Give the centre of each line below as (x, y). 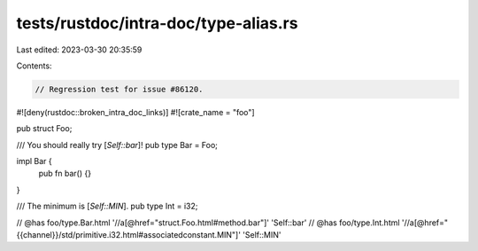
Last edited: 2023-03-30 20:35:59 (79, 50)
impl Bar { (34, 161)
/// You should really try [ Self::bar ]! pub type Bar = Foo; (117, 145)
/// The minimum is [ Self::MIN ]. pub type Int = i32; (107, 206)
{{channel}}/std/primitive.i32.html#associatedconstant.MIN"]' (128, 235)
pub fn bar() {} (65, 174)
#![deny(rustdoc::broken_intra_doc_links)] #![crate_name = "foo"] (136, 112)
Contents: (34, 66)
